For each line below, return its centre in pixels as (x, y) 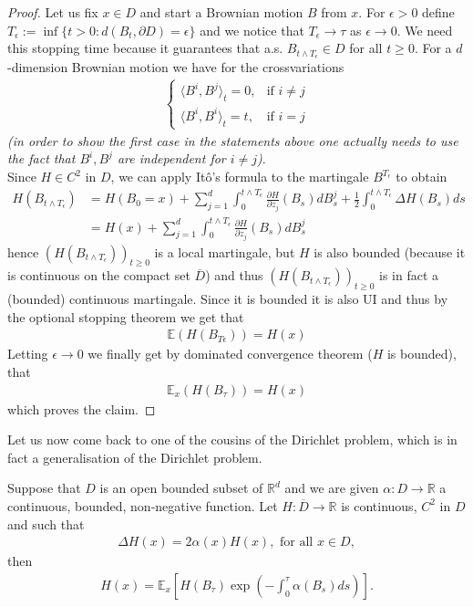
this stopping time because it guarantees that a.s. (145, 48)
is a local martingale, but (225, 251)
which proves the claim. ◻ (82, 408)
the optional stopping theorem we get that (126, 316)
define (438, 12)
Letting (28, 354)
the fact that (41, 158)
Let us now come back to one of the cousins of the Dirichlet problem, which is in (232, 440)
